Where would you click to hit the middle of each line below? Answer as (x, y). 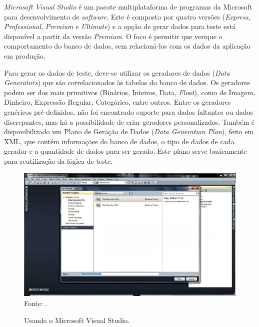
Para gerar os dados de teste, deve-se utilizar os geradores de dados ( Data (117, 72)
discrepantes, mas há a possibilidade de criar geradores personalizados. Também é (129, 121)
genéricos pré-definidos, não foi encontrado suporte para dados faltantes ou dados (129, 111)
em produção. (25, 55)
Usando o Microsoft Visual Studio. (77, 320)
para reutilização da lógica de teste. (58, 160)
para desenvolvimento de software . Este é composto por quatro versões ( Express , (127, 16)
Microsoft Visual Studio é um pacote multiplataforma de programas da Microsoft (128, 7)
